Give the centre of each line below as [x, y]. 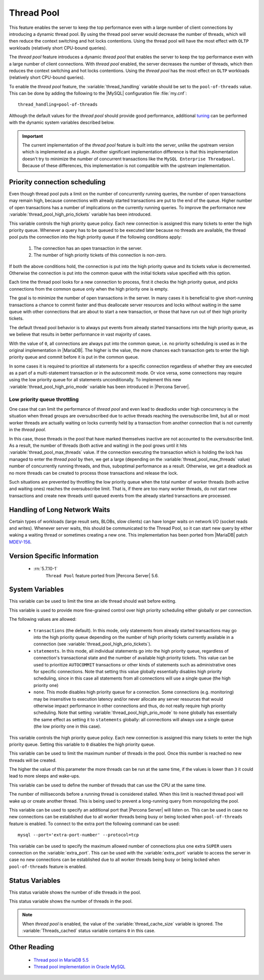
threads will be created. [33, 760]
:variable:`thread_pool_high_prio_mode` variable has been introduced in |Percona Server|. [99, 387]
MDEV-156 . [20, 542]
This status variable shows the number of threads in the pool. [71, 901]
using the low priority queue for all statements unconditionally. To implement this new [95, 380]
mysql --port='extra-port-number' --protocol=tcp [78, 835]
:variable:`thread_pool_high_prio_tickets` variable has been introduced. [80, 214]
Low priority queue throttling [44, 399]
